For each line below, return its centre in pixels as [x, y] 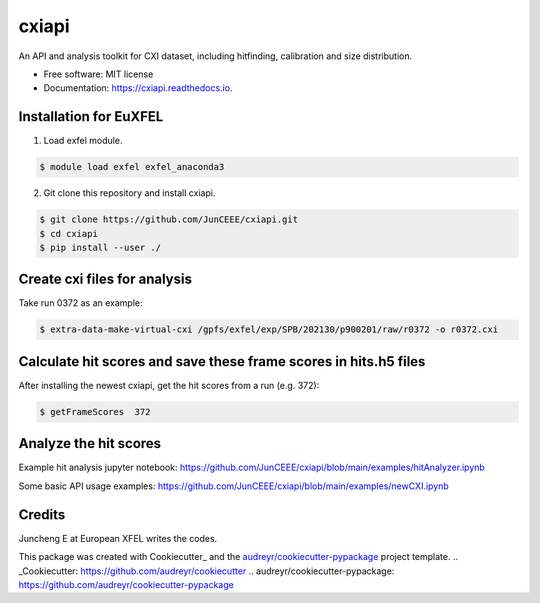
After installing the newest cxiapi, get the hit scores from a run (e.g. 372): [169, 385]
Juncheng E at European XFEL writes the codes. [118, 538]
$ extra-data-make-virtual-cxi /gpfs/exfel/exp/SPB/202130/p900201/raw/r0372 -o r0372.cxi [269, 329]
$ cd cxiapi [69, 233]
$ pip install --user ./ [100, 247]
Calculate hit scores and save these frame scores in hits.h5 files [222, 361]
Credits [42, 514]
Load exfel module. [83, 141]
